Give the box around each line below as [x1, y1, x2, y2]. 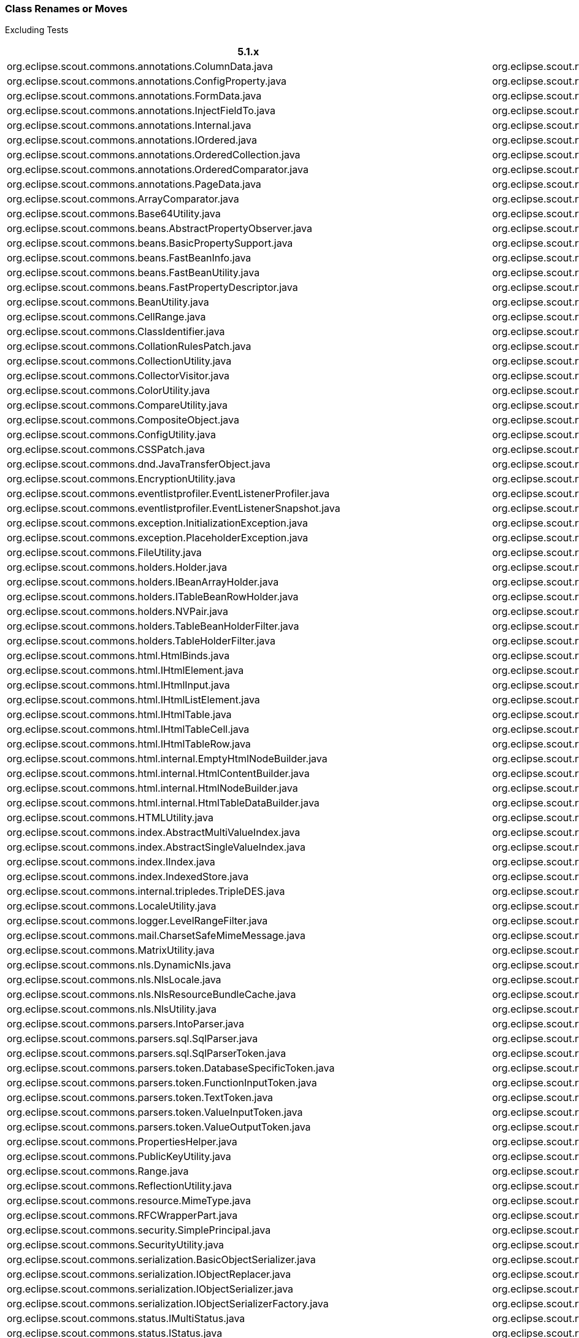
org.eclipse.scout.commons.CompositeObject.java [7, 414, 239, 427]
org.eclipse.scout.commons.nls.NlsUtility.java [7, 1003, 217, 1016]
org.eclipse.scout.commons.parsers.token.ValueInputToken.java [7, 1106, 303, 1119]
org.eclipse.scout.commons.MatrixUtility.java [7, 944, 215, 957]
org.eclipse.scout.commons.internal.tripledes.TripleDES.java [7, 885, 285, 898]
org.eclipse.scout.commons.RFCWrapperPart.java [7, 1209, 238, 1222]
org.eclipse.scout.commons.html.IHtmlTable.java [7, 708, 232, 721]
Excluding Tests [5, 25, 69, 36]
